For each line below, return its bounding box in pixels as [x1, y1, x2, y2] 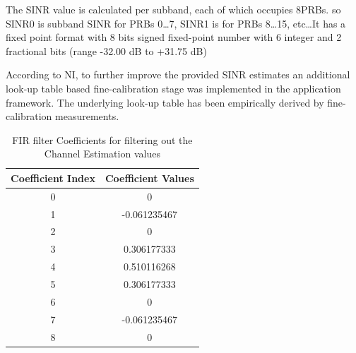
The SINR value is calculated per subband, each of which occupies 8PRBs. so [6, 2, 341, 16]
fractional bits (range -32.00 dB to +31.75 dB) [6, 43, 207, 58]
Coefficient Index [11, 170, 95, 185]
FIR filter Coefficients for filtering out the [12, 132, 193, 147]
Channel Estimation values [44, 146, 160, 161]
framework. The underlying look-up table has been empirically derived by [6, 95, 324, 109]
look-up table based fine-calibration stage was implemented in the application [6, 80, 341, 95]
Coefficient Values [105, 170, 194, 185]
